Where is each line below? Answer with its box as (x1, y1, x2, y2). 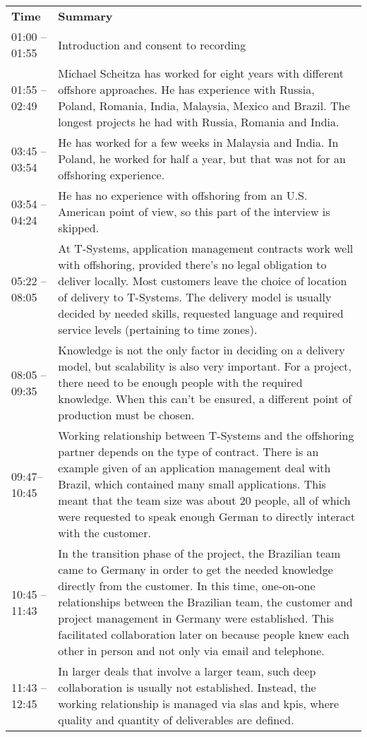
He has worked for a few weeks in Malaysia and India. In (58, 134, 339, 150)
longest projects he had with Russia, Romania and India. (58, 114, 339, 130)
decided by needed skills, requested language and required (58, 305, 344, 321)
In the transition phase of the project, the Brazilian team (58, 545, 341, 561)
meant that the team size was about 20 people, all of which (58, 492, 351, 508)
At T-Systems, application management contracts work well (58, 240, 354, 256)
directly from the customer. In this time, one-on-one (58, 577, 315, 594)
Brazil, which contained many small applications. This (58, 476, 326, 492)
